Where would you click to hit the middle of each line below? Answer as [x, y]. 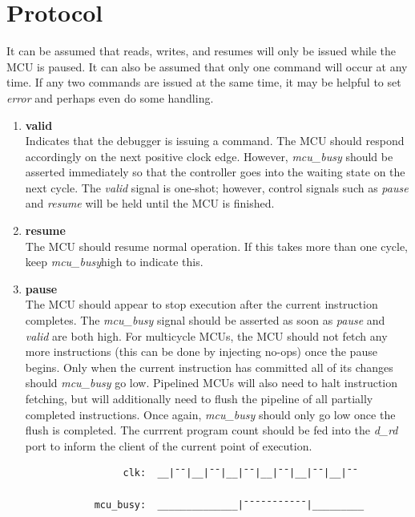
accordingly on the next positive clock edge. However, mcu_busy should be [209, 156]
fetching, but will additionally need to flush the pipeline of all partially [199, 398]
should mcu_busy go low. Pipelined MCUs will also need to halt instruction [212, 383]
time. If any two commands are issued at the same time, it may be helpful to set [204, 82]
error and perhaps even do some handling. [110, 97]
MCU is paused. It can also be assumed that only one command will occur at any [207, 66]
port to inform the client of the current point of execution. [169, 445]
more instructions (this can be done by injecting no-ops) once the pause [201, 351]
